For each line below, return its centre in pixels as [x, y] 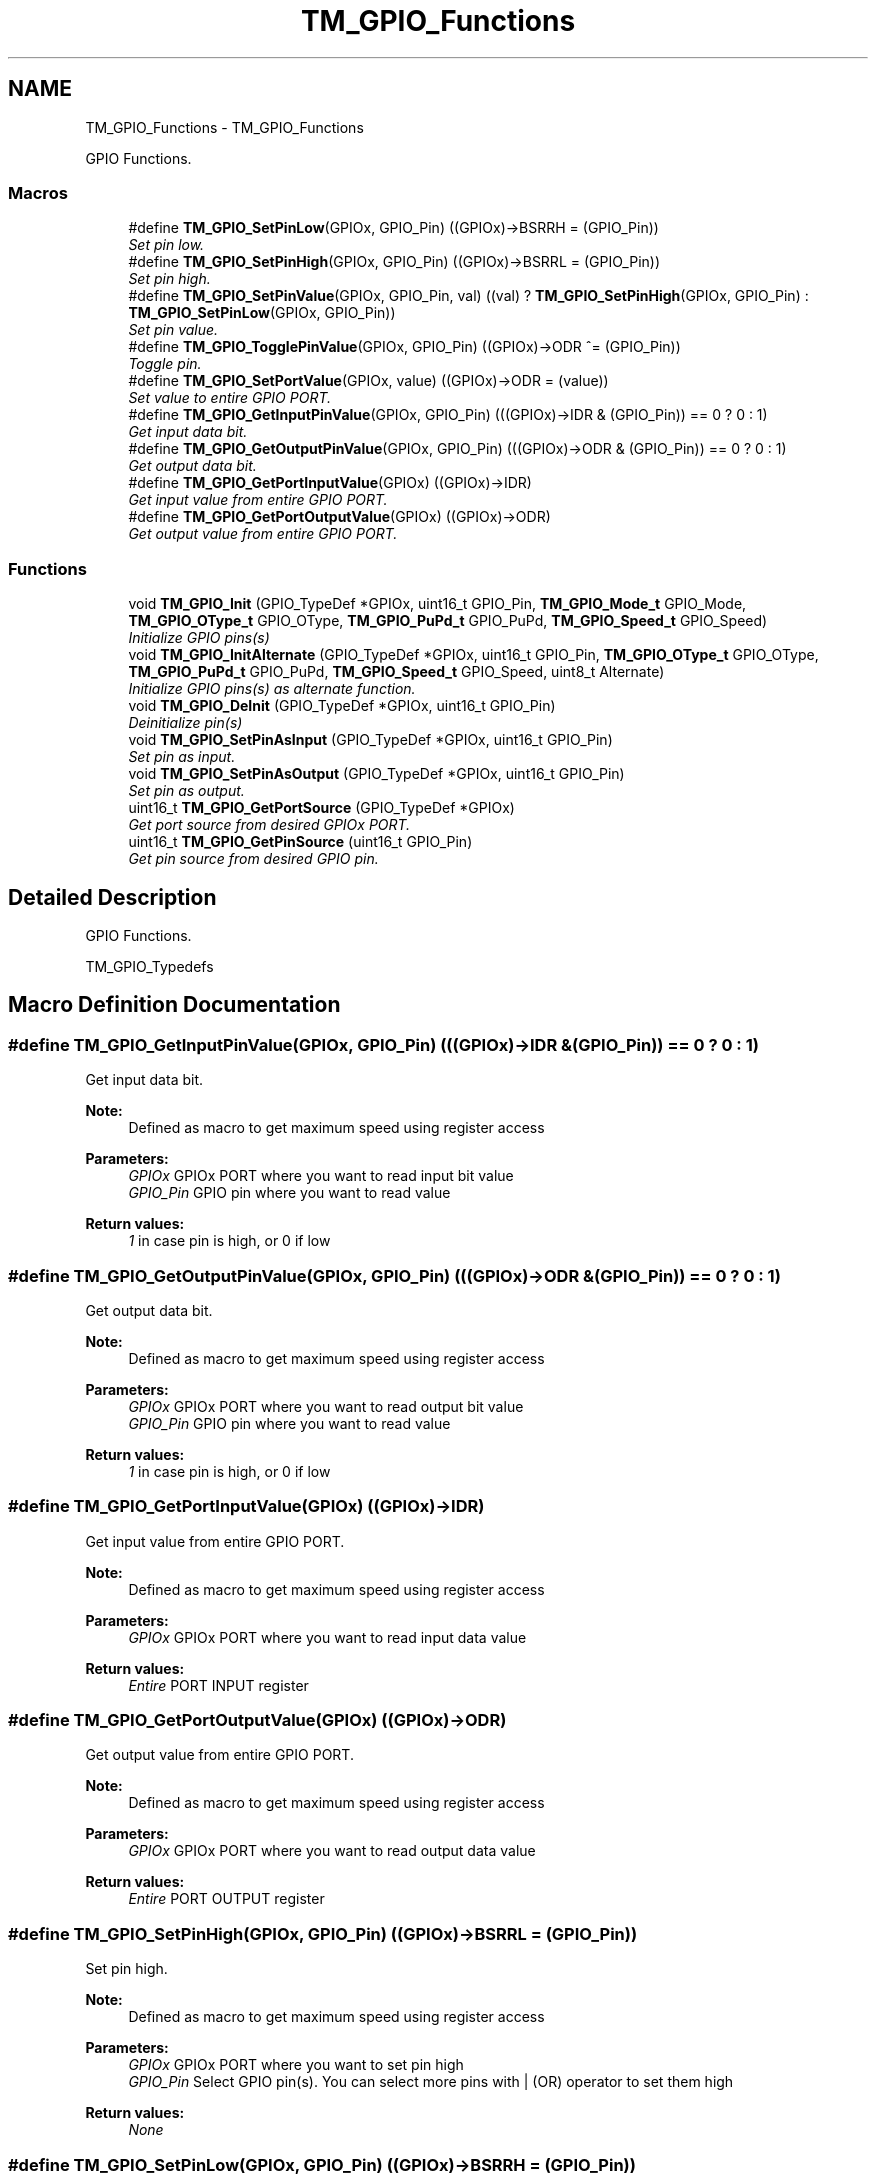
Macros [38, 192]
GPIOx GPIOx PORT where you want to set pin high [296, 2065]
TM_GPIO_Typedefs [149, 966]
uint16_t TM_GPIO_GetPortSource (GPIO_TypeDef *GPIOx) [321, 808]
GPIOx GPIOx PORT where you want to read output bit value [326, 1406]
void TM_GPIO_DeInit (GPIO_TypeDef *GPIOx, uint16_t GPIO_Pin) [342, 706]
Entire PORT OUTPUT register [226, 1899]
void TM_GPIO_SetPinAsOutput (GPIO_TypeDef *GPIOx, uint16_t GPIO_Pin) [376, 774]
